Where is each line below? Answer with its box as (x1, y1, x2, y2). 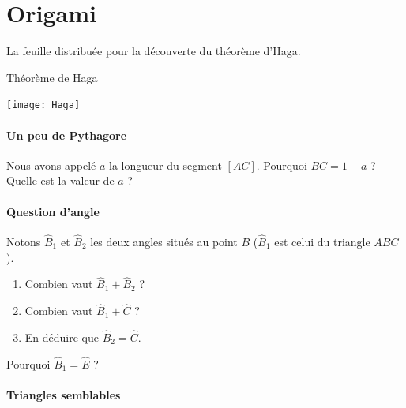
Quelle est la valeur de (6, 172, 115, 189)
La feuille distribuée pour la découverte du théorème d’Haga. (6, 43, 301, 59)
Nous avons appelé (6, 156, 96, 173)
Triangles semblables (6, 387, 121, 402)
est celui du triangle (274, 233, 370, 249)
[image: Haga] (6, 99, 81, 111)
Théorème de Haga (6, 69, 98, 85)
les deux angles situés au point (90, 233, 238, 249)
